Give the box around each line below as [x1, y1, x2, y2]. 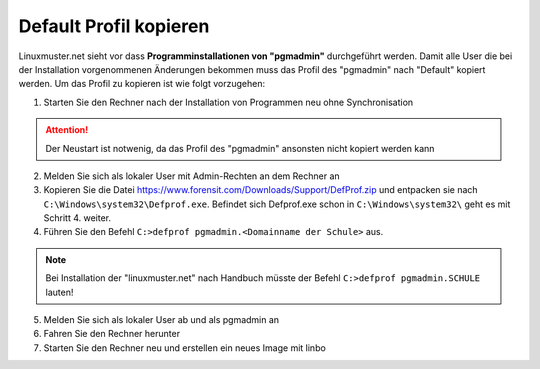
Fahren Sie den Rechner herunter [43, 328, 180, 340]
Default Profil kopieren [18, 15, 210, 37]
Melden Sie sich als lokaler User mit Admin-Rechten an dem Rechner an [43, 170, 340, 182]
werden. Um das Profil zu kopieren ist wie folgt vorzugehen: [18, 78, 265, 90]
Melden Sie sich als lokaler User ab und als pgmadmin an [43, 314, 280, 326]
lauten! [45, 286, 74, 298]
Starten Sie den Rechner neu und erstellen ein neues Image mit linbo [43, 341, 327, 354]
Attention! [45, 124, 89, 136]
